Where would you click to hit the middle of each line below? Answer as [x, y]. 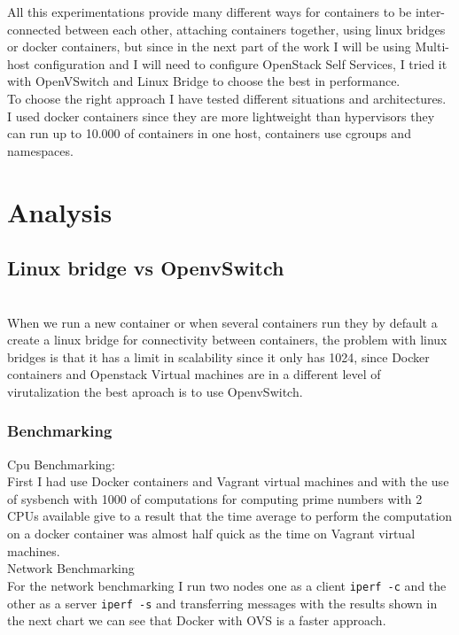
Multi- [432, 46]
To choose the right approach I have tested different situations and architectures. [227, 98]
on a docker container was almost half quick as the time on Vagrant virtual [211, 534]
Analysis [60, 211]
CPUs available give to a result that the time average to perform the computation [230, 516]
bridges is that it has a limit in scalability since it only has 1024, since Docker [218, 356]
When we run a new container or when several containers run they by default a [222, 322]
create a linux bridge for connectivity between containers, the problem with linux [227, 340]
